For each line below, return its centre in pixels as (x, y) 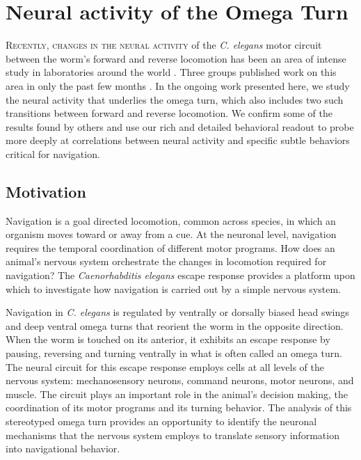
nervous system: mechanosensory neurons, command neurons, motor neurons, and (180, 380)
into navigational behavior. (63, 449)
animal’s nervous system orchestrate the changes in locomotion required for (166, 261)
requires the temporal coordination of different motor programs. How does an (170, 247)
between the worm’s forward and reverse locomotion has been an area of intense (176, 58)
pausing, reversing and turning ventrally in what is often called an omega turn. (174, 353)
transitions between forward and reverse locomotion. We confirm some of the (169, 113)
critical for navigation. (53, 153)
